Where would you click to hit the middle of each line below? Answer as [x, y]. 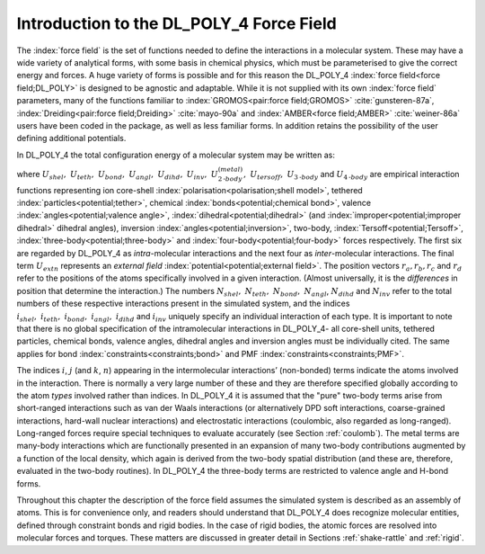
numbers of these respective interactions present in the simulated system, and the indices [183, 304]
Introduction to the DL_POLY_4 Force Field [176, 23]
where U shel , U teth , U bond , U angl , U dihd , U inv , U [118, 175]
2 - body [230, 179]
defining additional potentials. [71, 138]
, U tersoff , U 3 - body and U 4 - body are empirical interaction [351, 175]
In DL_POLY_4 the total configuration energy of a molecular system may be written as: [176, 155]
